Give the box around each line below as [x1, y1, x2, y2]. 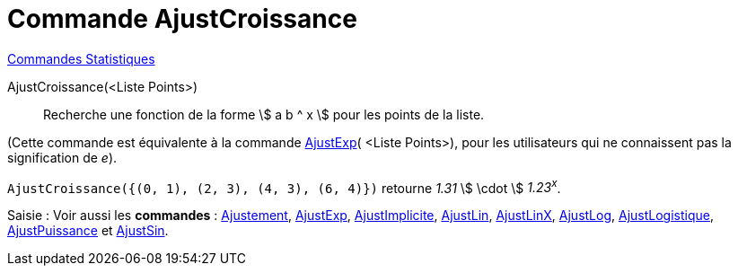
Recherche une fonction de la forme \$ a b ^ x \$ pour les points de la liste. [43, 106, 485, 122]
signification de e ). [7, 149, 118, 165]
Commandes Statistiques [7, 50, 155, 66]
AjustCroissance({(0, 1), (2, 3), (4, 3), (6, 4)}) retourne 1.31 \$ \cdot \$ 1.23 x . [7, 177, 561, 196]
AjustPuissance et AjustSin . [7, 223, 169, 239]
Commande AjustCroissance [7, 4, 357, 34]
